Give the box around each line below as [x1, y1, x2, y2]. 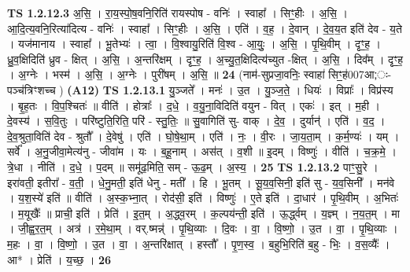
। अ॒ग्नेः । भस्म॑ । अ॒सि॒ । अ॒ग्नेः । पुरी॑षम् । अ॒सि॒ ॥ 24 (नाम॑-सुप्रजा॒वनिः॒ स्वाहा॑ [7, 66, 325, 83]
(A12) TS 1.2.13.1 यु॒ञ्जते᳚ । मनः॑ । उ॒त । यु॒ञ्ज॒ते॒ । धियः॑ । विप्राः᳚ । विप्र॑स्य [67, 81, 393, 97]
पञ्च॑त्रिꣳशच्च [7, 81, 56, 97]
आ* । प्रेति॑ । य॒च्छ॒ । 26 [7, 251, 112, 267]
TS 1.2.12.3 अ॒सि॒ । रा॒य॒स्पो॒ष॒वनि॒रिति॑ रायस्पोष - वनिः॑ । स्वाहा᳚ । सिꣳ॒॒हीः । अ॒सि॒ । [7, 5, 348, 20]
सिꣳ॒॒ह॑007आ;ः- [328, 66, 392, 83]
